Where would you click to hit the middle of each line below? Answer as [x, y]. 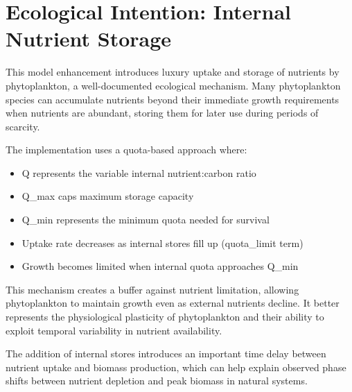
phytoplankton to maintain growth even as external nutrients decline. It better [173, 303]
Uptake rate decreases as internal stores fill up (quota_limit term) [162, 242]
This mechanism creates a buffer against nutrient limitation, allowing [152, 289]
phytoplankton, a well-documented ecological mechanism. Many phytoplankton [173, 85]
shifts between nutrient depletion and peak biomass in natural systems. [157, 381]
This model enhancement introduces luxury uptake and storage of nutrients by [173, 72]
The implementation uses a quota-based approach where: [126, 150]
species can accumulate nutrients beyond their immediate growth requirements [173, 99]
